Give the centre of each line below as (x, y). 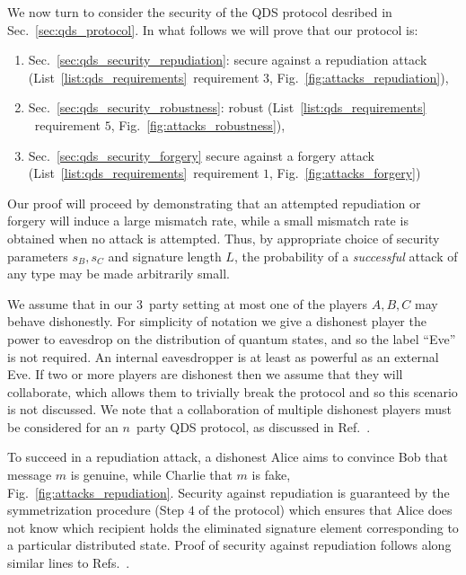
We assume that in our (70, 303)
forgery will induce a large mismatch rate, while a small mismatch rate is (208, 221)
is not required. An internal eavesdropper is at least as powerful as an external (223, 356)
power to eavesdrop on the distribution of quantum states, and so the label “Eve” (232, 338)
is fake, (271, 475)
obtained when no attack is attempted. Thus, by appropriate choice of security (224, 238)
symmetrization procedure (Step (96, 510)
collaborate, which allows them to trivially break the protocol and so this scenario (233, 391)
